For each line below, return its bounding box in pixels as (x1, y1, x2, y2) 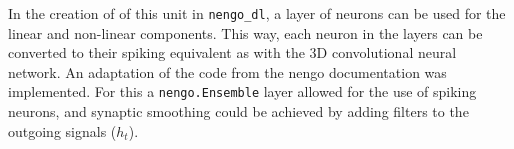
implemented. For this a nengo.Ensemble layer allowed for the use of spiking (8, 81, 477, 102)
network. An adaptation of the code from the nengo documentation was (8, 61, 447, 82)
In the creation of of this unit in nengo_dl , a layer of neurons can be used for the (8, 3, 506, 23)
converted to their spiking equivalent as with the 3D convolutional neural (8, 42, 457, 63)
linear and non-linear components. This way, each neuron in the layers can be (8, 22, 483, 43)
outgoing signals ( (8, 120, 117, 141)
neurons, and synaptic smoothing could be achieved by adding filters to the (8, 101, 469, 122)
